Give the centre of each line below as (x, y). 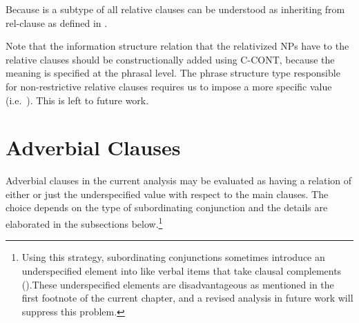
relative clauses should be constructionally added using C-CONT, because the (170, 59)
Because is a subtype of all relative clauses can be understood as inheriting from (175, 9)
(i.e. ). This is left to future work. (77, 100)
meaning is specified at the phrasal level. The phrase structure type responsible (173, 73)
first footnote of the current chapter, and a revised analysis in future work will (187, 298)
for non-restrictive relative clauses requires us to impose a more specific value (169, 86)
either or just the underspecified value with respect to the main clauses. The (167, 194)
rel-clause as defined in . (57, 22)
